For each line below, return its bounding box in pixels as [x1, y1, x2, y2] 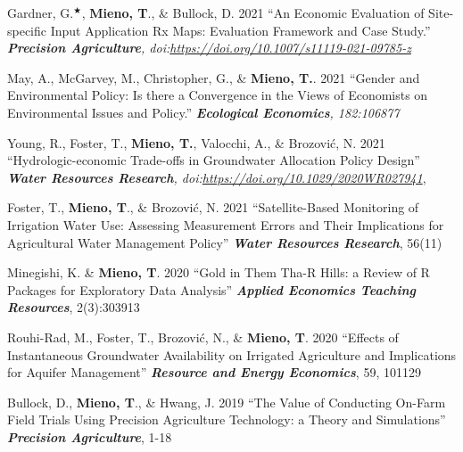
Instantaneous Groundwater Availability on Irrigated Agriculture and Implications [7, 345, 457, 364]
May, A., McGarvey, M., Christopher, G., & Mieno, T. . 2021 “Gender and [7, 68, 420, 86]
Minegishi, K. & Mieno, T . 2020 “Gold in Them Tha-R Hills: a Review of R [7, 263, 430, 282]
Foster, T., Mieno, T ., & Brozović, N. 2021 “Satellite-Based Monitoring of [7, 198, 419, 217]
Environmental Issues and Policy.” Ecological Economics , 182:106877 [7, 103, 400, 121]
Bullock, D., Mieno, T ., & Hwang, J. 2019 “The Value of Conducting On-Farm [7, 392, 446, 411]
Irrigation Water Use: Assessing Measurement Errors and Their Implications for [7, 215, 444, 234]
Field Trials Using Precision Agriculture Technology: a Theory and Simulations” [7, 410, 446, 429]
